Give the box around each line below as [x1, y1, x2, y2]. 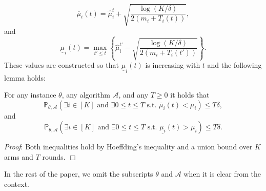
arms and [4, 151, 33, 162]
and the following [207, 60, 262, 70]
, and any [118, 89, 149, 100]
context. [4, 179, 29, 189]
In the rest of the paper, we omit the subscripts [4, 168, 153, 179]
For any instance [4, 89, 56, 100]
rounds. [42, 151, 66, 162]
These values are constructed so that [4, 60, 119, 70]
